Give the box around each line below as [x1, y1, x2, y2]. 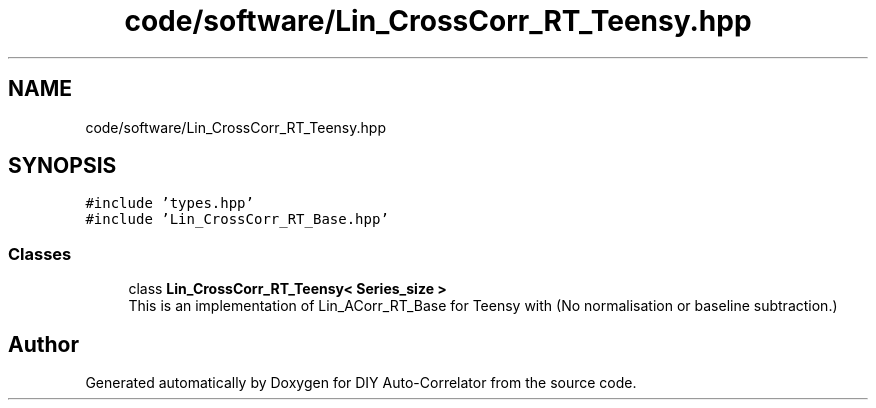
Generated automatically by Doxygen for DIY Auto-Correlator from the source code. [85, 374, 637, 392]
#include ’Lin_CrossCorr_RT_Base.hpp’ [85, 211, 389, 228]
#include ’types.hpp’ [85, 195, 254, 212]
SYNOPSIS [8, 153, 117, 179]
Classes [8, 243, 72, 264]
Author [8, 331, 79, 357]
